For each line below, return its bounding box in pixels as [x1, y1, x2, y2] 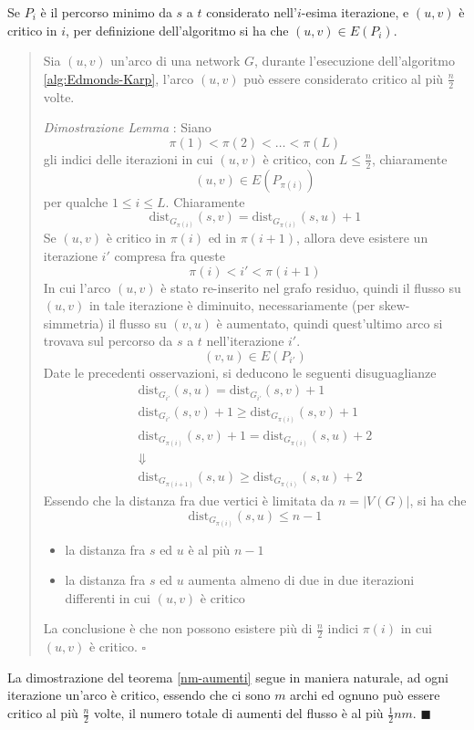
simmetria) [43, 313, 105, 332]
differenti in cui [65, 588, 150, 607]
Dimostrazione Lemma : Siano [43, 118, 211, 137]
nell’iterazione [206, 331, 284, 350]
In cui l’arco [43, 277, 111, 297]
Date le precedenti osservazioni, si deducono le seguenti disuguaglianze [43, 362, 437, 381]
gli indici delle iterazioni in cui [43, 149, 213, 168]
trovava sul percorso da [43, 331, 173, 350]
